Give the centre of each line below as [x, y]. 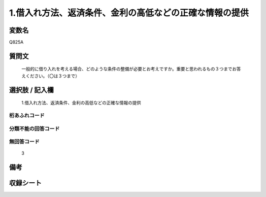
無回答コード [24, 142]
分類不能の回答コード [34, 129]
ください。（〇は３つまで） [52, 76]
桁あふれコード [27, 116]
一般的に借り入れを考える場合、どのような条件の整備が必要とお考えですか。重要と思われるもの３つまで [127, 69]
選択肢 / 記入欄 [32, 90]
